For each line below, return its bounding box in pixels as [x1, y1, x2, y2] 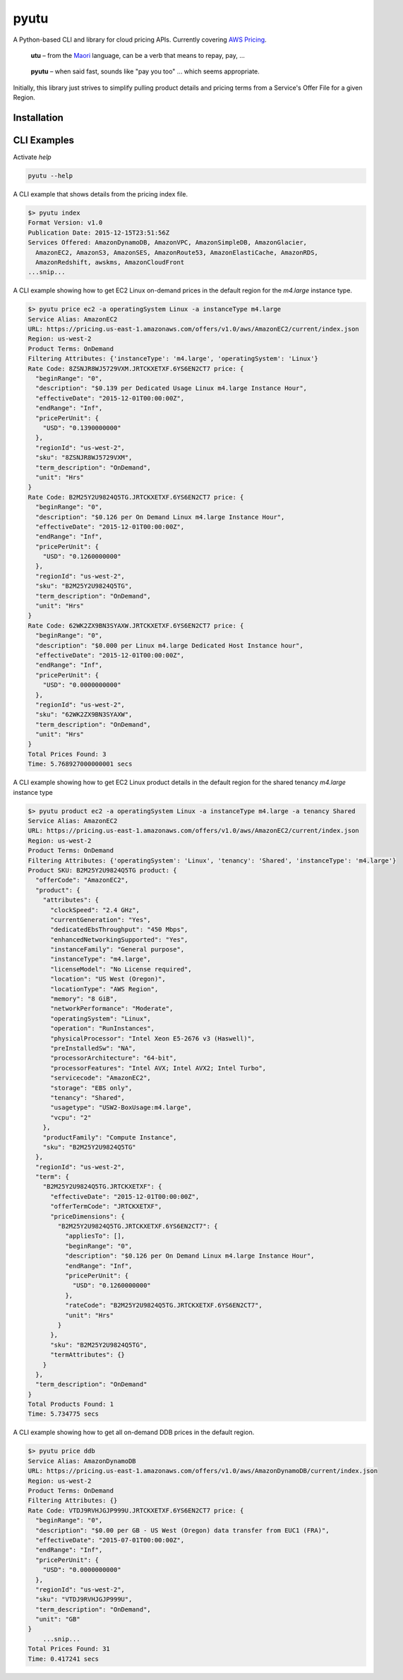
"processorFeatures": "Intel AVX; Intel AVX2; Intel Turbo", [50, 1064, 267, 1072]
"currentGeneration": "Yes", [50, 916, 151, 923]
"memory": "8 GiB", [50, 995, 118, 1003]
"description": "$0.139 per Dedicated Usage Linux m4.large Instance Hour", [35, 384, 307, 392]
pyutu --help [28, 172, 73, 180]
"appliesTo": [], [64, 1232, 125, 1240]
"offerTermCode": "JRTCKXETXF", [50, 1202, 162, 1211]
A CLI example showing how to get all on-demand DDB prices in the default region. [13, 1428, 255, 1437]
